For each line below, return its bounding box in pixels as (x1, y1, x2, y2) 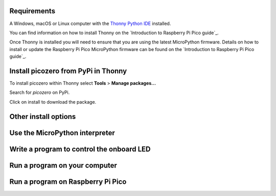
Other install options (9, 112, 76, 121)
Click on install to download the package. (9, 99, 97, 105)
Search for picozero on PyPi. (9, 89, 70, 95)
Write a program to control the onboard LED (9, 144, 151, 153)
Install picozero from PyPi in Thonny (9, 66, 127, 75)
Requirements (9, 7, 56, 15)
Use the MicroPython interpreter (9, 128, 115, 137)
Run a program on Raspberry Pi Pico (9, 177, 127, 186)
